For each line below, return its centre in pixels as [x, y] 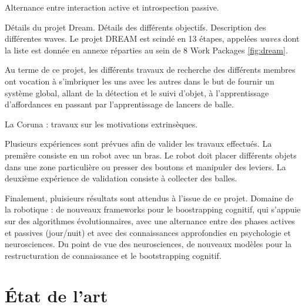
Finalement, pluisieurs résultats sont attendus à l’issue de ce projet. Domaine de [149, 198]
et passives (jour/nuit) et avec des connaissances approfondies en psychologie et [148, 232]
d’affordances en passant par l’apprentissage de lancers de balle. [119, 104]
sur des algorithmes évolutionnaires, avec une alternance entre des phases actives [150, 220]
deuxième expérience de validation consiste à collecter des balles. [121, 178]
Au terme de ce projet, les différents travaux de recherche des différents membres [150, 70]
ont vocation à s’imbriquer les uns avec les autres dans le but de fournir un [140, 81]
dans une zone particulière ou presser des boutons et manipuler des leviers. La [145, 166]
